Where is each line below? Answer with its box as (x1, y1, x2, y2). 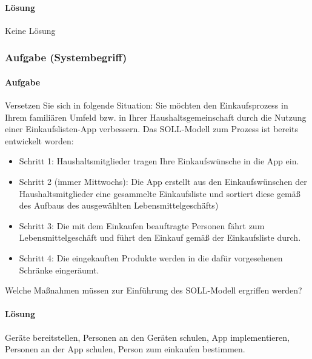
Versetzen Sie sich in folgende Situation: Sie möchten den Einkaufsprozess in (5, 99, 288, 112)
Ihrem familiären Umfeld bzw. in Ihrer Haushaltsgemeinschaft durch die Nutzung (5, 110, 307, 123)
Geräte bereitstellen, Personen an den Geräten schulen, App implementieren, (5, 330, 290, 343)
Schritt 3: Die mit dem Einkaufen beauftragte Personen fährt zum (19, 219, 265, 232)
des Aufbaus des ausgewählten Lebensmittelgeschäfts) (19, 199, 219, 212)
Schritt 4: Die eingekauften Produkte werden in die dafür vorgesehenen (19, 251, 283, 264)
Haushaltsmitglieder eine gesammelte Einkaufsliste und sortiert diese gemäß (19, 187, 300, 200)
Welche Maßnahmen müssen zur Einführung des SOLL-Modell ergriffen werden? (5, 284, 302, 297)
